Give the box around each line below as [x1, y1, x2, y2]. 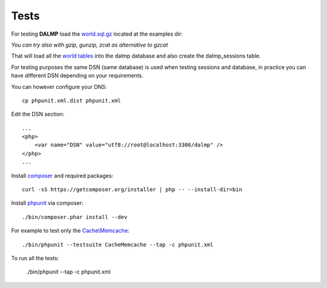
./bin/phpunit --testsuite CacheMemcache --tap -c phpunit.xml [22, 241, 214, 248]
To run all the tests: [11, 254, 59, 261]
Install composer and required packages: [11, 172, 114, 179]
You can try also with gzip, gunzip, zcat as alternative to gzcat [11, 41, 168, 48]
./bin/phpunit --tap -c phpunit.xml [26, 268, 111, 275]
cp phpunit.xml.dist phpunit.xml [22, 97, 121, 104]
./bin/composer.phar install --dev [22, 214, 128, 220]
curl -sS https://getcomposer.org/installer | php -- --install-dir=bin [22, 186, 242, 193]
